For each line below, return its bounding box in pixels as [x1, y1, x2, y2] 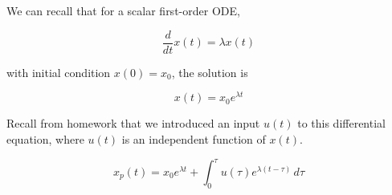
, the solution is [171, 63, 248, 80]
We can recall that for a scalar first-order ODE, [6, 2, 240, 18]
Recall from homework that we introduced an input [6, 115, 260, 132]
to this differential [297, 115, 386, 132]
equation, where [6, 130, 84, 147]
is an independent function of [121, 130, 266, 147]
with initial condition [6, 63, 111, 80]
